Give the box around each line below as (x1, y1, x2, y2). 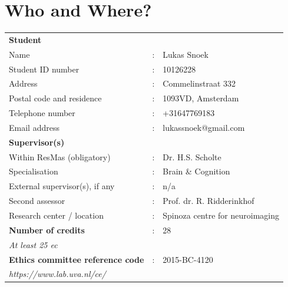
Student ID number (9, 62, 80, 75)
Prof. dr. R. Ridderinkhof (163, 194, 254, 207)
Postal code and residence (9, 92, 102, 104)
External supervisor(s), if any (9, 180, 115, 192)
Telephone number (9, 107, 75, 119)
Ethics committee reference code (9, 253, 144, 265)
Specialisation (9, 165, 58, 177)
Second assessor (9, 194, 65, 207)
